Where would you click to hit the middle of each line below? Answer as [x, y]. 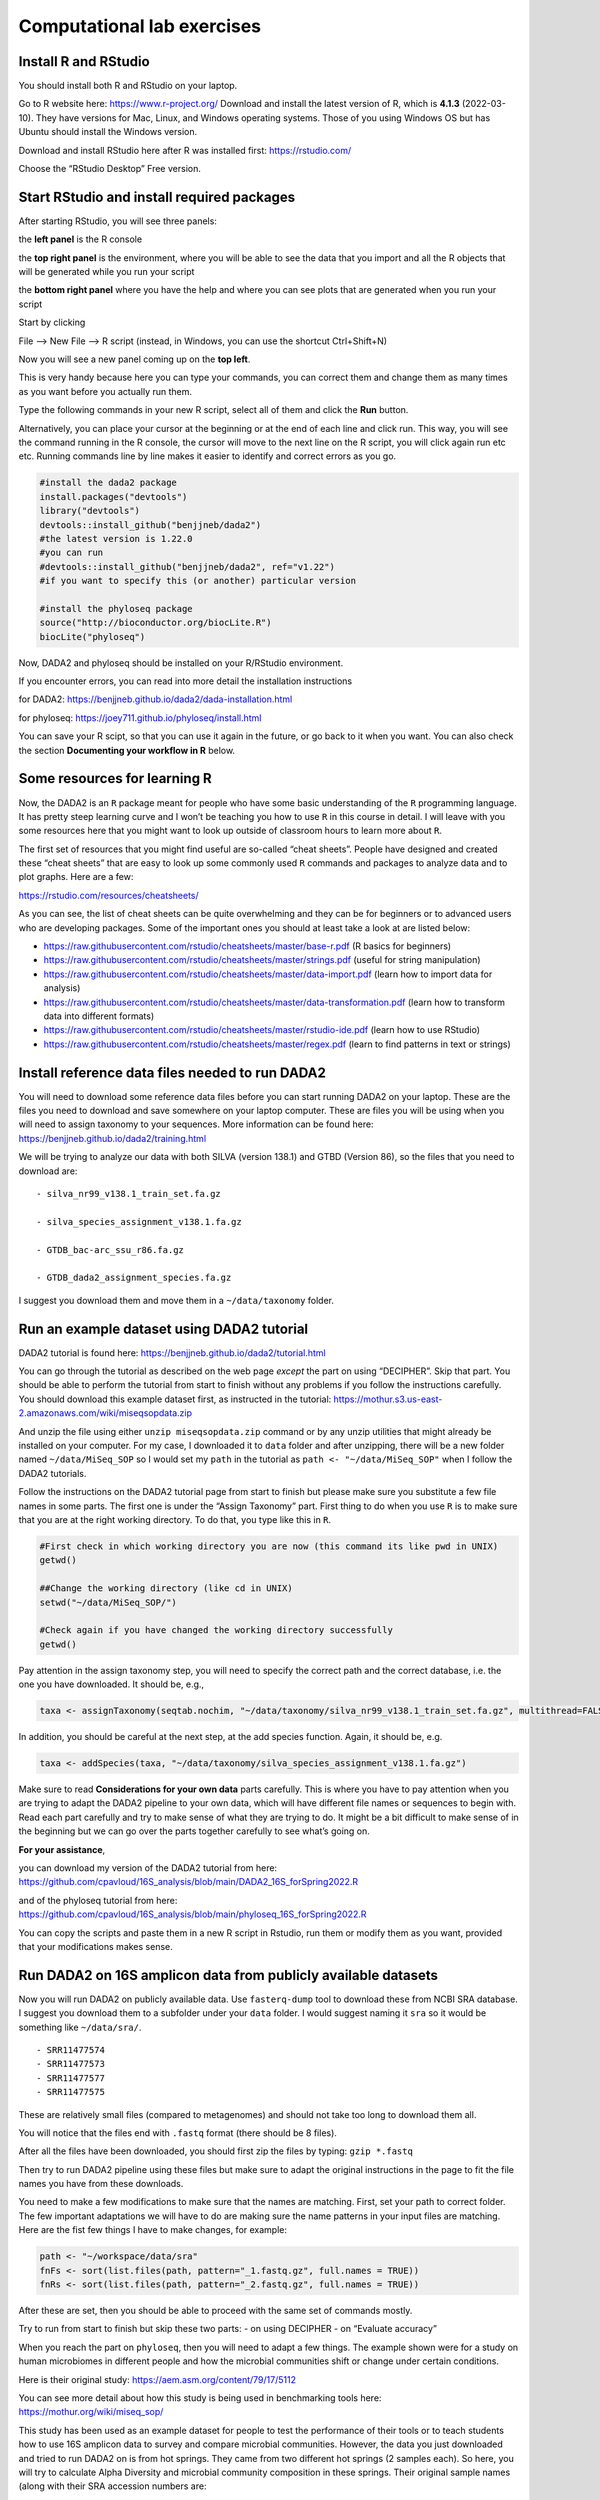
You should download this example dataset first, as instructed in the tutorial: [175, 1399]
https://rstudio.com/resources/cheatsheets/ [108, 895]
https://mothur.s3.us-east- [388, 1399]
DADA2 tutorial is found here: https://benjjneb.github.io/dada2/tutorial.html [172, 1352]
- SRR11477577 [70, 2078]
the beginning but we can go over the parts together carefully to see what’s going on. [194, 1831]
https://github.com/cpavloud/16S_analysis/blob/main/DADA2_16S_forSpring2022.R [188, 1882]
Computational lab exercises [140, 26]
